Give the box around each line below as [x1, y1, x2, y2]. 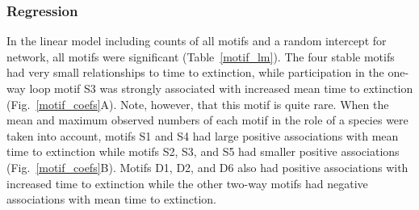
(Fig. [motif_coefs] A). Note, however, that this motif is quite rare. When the [6, 95, 389, 112]
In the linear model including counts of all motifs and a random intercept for [6, 32, 387, 49]
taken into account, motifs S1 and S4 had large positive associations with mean [6, 127, 399, 144]
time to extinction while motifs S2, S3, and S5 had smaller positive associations [6, 143, 400, 160]
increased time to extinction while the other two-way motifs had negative [6, 174, 368, 191]
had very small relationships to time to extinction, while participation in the [6, 64, 384, 81]
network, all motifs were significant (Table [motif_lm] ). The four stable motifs [6, 48, 395, 65]
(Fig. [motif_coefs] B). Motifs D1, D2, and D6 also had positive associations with [6, 158, 409, 175]
